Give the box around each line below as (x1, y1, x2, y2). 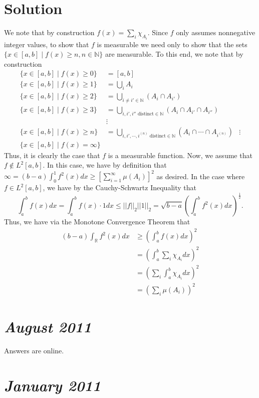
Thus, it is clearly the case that (4, 150, 100, 160)
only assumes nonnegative (176, 27, 255, 38)
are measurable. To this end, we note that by (105, 49, 243, 59)
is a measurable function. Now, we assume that (108, 150, 252, 160)
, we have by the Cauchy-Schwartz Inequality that (43, 182, 196, 193)
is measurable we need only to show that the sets (97, 39, 247, 49)
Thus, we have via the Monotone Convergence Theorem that (4, 216, 190, 227)
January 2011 (4, 374, 101, 395)
